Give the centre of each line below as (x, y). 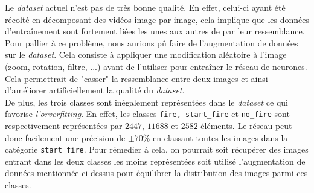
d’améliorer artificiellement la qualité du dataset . (95, 90)
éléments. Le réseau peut (246, 125)
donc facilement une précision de (65, 137)
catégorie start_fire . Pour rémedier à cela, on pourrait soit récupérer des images (157, 149)
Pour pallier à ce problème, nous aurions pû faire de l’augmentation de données (152, 43)
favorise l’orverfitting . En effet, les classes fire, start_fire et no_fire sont (147, 114)
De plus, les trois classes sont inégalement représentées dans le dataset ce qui (146, 102)
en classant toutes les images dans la (220, 137)
